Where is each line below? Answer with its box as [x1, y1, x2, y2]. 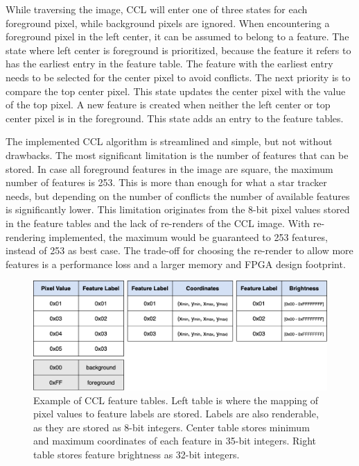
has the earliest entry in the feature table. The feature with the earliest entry [6, 56, 333, 71]
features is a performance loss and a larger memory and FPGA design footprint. [6, 256, 346, 271]
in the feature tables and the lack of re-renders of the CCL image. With [6, 215, 310, 230]
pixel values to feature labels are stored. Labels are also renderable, [33, 406, 319, 421]
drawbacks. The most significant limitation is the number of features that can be [6, 147, 349, 162]
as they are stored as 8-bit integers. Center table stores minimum [33, 419, 310, 434]
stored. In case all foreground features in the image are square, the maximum [6, 161, 333, 176]
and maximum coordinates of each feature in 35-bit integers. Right [33, 433, 317, 448]
